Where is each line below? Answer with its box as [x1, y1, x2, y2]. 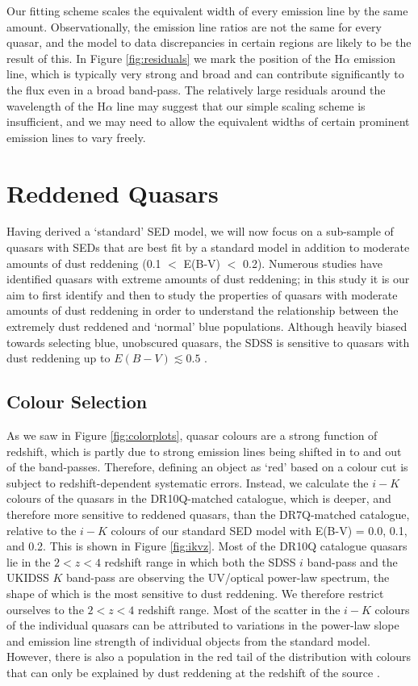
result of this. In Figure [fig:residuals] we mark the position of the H [6, 49, 343, 66]
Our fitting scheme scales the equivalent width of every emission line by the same [6, 2, 408, 19]
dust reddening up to [6, 349, 111, 366]
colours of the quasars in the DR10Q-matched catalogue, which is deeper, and [6, 490, 391, 507]
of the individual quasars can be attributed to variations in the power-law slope [6, 617, 399, 634]
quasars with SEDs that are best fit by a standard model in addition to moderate [6, 239, 410, 256]
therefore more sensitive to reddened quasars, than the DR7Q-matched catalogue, [6, 505, 410, 522]
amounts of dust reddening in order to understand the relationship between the [6, 302, 399, 319]
